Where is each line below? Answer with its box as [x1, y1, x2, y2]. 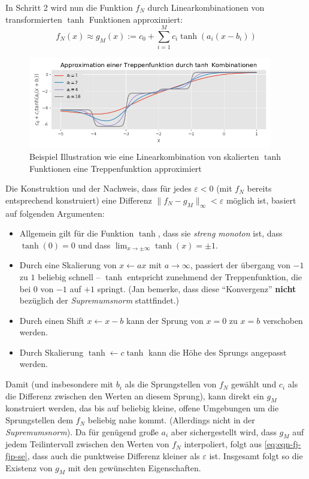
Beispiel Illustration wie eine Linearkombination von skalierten [29, 150, 259, 162]
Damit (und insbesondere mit [5, 378, 114, 390]
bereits [247, 182, 272, 195]
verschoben [262, 314, 303, 326]
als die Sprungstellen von [125, 378, 217, 390]
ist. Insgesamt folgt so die [209, 450, 303, 462]
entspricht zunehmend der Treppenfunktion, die [127, 270, 302, 283]
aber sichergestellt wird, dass [171, 425, 277, 438]
